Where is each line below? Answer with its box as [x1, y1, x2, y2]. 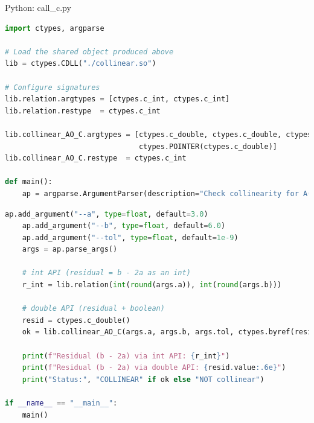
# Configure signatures [5, 83, 100, 92]
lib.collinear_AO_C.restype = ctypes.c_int [5, 154, 187, 163]
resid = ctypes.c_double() [22, 316, 130, 325]
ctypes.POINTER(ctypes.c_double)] [138, 142, 278, 151]
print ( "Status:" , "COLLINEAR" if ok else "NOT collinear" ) [22, 375, 264, 384]
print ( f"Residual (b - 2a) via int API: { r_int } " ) [22, 351, 230, 360]
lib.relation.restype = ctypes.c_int [5, 106, 161, 115]
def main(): [5, 177, 53, 186]
